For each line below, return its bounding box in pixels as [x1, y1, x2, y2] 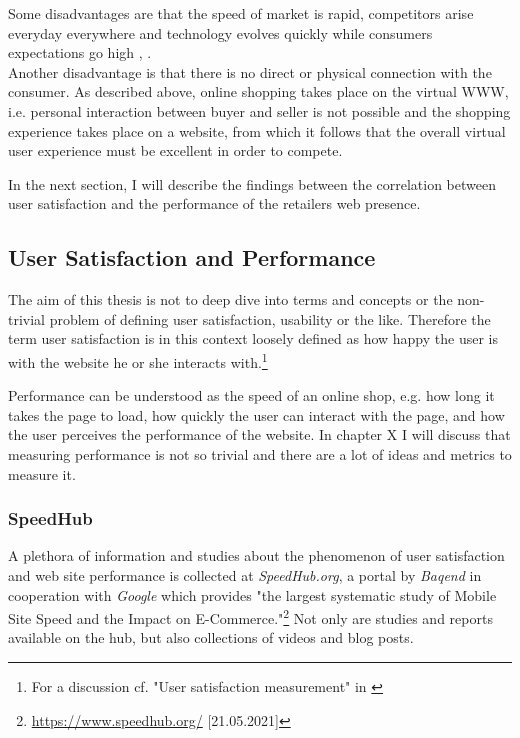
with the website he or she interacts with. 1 [8, 348, 268, 372]
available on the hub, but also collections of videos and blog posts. [8, 627, 414, 648]
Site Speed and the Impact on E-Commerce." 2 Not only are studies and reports [8, 605, 493, 628]
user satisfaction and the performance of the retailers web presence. [8, 193, 421, 214]
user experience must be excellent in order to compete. [8, 140, 343, 161]
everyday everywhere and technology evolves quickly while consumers [8, 22, 433, 43]
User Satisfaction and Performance [8, 242, 376, 273]
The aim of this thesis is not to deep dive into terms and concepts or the [8, 289, 453, 310]
